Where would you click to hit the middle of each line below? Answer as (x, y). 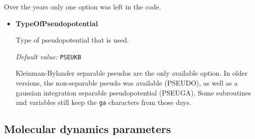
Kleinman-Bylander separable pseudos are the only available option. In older (131, 73)
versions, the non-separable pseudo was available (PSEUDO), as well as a (127, 83)
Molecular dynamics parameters (87, 129)
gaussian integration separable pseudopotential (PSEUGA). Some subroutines (133, 92)
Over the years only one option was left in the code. (83, 6)
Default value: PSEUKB (48, 56)
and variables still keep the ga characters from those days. (103, 102)
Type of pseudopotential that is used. (72, 40)
